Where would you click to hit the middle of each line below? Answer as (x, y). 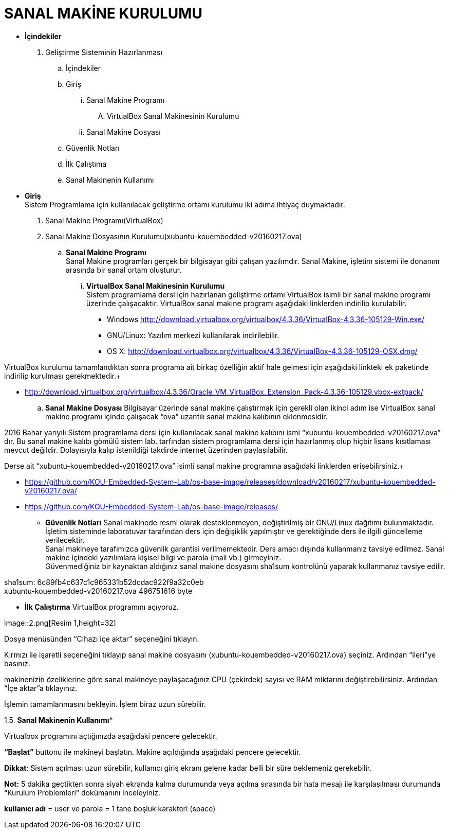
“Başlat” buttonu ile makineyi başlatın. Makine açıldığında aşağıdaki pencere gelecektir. (153, 752)
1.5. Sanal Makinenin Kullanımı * (59, 720)
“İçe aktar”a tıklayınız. (41, 688)
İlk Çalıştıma (86, 164)
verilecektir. (65, 540)
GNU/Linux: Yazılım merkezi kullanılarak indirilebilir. (193, 335)
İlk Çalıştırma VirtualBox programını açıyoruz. (102, 607)
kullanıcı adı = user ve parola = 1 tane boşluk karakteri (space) (110, 808)
